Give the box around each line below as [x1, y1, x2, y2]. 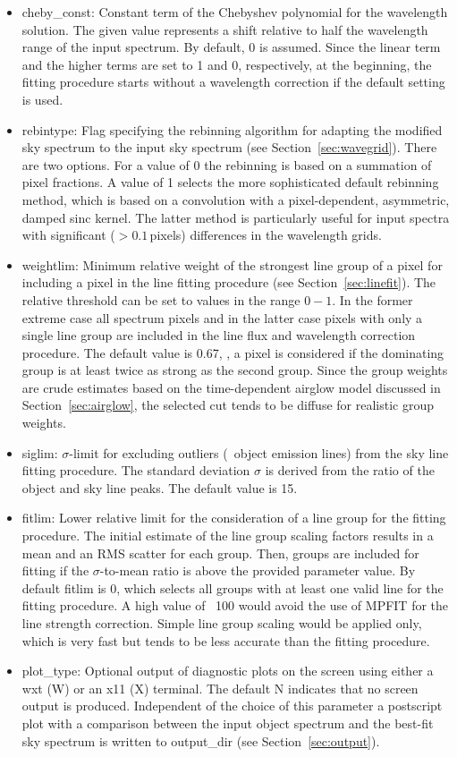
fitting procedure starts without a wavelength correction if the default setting [21, 72, 445, 91]
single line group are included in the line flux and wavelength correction [21, 326, 416, 344]
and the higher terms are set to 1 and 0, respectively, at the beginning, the [21, 55, 432, 73]
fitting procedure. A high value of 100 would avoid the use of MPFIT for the [21, 596, 449, 615]
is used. [21, 89, 63, 108]
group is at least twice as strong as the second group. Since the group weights [21, 361, 448, 379]
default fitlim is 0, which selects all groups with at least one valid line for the [21, 578, 444, 597]
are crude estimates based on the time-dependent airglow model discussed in [21, 378, 441, 396]
